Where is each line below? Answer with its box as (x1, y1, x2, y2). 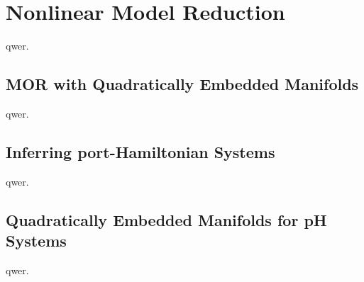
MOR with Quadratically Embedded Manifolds (6, 73, 359, 95)
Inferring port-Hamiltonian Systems (6, 140, 275, 162)
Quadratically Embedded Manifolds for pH (6, 208, 327, 230)
